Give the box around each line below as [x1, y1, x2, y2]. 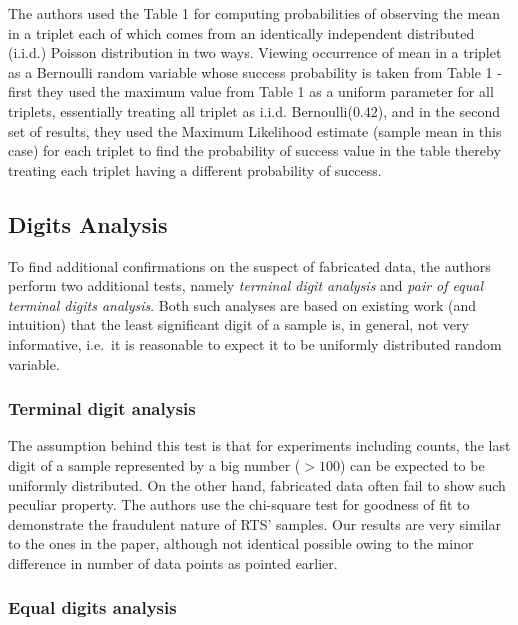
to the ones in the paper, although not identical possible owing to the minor [8, 533, 474, 554]
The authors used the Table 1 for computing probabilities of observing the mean [8, 3, 501, 23]
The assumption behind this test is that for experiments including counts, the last [8, 435, 511, 456]
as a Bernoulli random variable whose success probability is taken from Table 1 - [8, 61, 502, 82]
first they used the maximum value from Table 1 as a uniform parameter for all [8, 81, 494, 102]
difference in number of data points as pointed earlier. [8, 552, 338, 573]
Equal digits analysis [8, 595, 177, 620]
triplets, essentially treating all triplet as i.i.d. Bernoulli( [8, 100, 353, 121]
